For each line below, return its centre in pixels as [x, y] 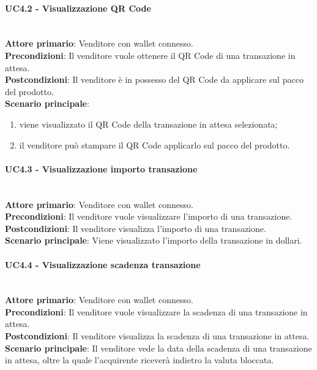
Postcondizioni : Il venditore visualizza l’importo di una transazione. [136, 228]
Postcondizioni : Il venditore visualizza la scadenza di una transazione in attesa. [157, 336]
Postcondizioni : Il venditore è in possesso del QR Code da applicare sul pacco [154, 79]
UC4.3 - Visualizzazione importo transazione [101, 168]
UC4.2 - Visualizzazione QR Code [78, 8]
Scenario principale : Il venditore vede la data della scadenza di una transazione [158, 348]
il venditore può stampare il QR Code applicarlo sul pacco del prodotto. [155, 145]
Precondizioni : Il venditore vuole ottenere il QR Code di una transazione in [150, 55]
